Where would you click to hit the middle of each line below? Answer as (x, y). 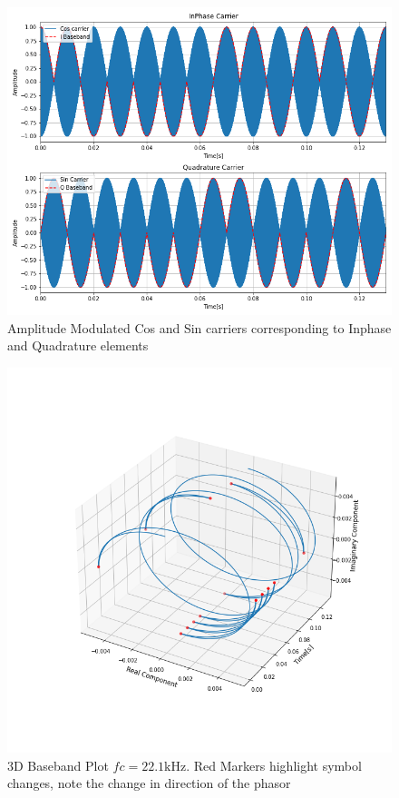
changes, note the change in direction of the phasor (149, 783)
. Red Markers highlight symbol (274, 765)
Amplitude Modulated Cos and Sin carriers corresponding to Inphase (199, 327)
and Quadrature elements (78, 345)
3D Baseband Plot (58, 765)
